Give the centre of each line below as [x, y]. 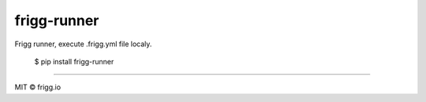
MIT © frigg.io [38, 87]
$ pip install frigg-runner [74, 61]
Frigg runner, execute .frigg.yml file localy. [83, 44]
